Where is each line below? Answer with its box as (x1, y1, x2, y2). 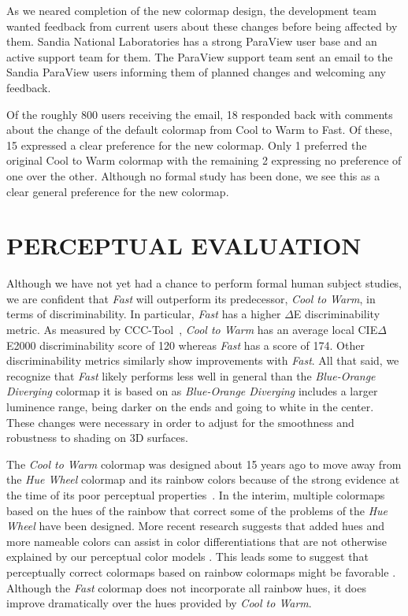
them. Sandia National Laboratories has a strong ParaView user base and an (6, 33, 377, 50)
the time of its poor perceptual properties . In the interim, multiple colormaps (6, 486, 385, 503)
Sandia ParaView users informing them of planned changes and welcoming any (6, 64, 387, 80)
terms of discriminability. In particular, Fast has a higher (6, 306, 281, 322)
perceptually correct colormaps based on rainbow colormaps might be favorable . (6, 563, 396, 580)
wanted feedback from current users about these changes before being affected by (6, 17, 398, 34)
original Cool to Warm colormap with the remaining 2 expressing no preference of (6, 152, 402, 169)
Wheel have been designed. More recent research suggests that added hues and (6, 518, 385, 534)
